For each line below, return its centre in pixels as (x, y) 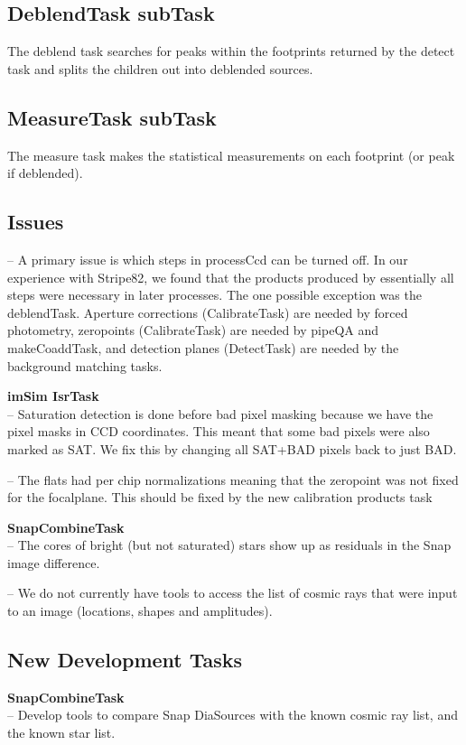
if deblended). (45, 173)
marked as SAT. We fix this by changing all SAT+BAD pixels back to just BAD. (232, 448)
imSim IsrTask (53, 396)
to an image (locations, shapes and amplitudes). (140, 611)
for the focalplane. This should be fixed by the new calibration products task (220, 497)
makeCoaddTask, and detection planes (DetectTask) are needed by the (203, 347)
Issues (36, 222)
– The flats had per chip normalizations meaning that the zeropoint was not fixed (233, 479)
